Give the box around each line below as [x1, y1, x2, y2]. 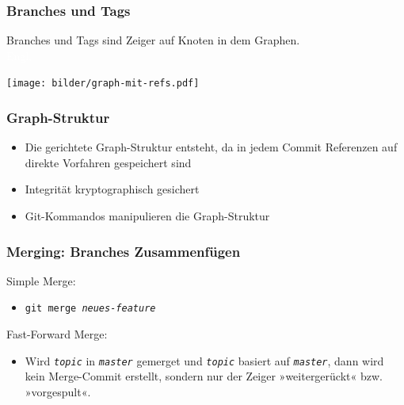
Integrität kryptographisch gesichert [25, 181, 200, 197]
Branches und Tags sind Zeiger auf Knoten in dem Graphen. [6, 32, 300, 48]
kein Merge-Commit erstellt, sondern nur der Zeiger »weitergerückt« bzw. [25, 368, 383, 384]
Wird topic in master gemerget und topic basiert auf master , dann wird [25, 352, 384, 369]
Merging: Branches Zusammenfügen [6, 241, 241, 261]
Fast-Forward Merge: [6, 326, 108, 342]
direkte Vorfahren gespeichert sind [25, 154, 192, 170]
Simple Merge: [6, 272, 76, 288]
